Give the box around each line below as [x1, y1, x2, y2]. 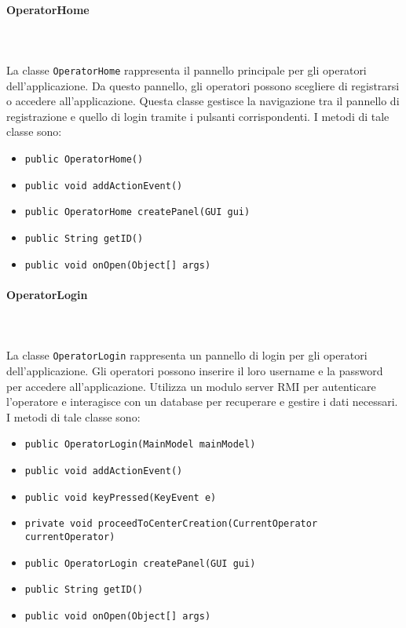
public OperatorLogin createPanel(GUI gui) [24, 557, 256, 569]
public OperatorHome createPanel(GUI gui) [24, 206, 251, 218]
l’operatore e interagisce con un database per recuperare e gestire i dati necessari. [6, 393, 398, 410]
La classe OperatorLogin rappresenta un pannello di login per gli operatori [6, 347, 368, 363]
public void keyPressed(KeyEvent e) [24, 491, 217, 503]
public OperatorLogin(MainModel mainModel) [24, 439, 256, 451]
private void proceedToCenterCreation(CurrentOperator [24, 518, 318, 530]
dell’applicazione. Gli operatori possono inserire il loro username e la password [6, 362, 383, 378]
